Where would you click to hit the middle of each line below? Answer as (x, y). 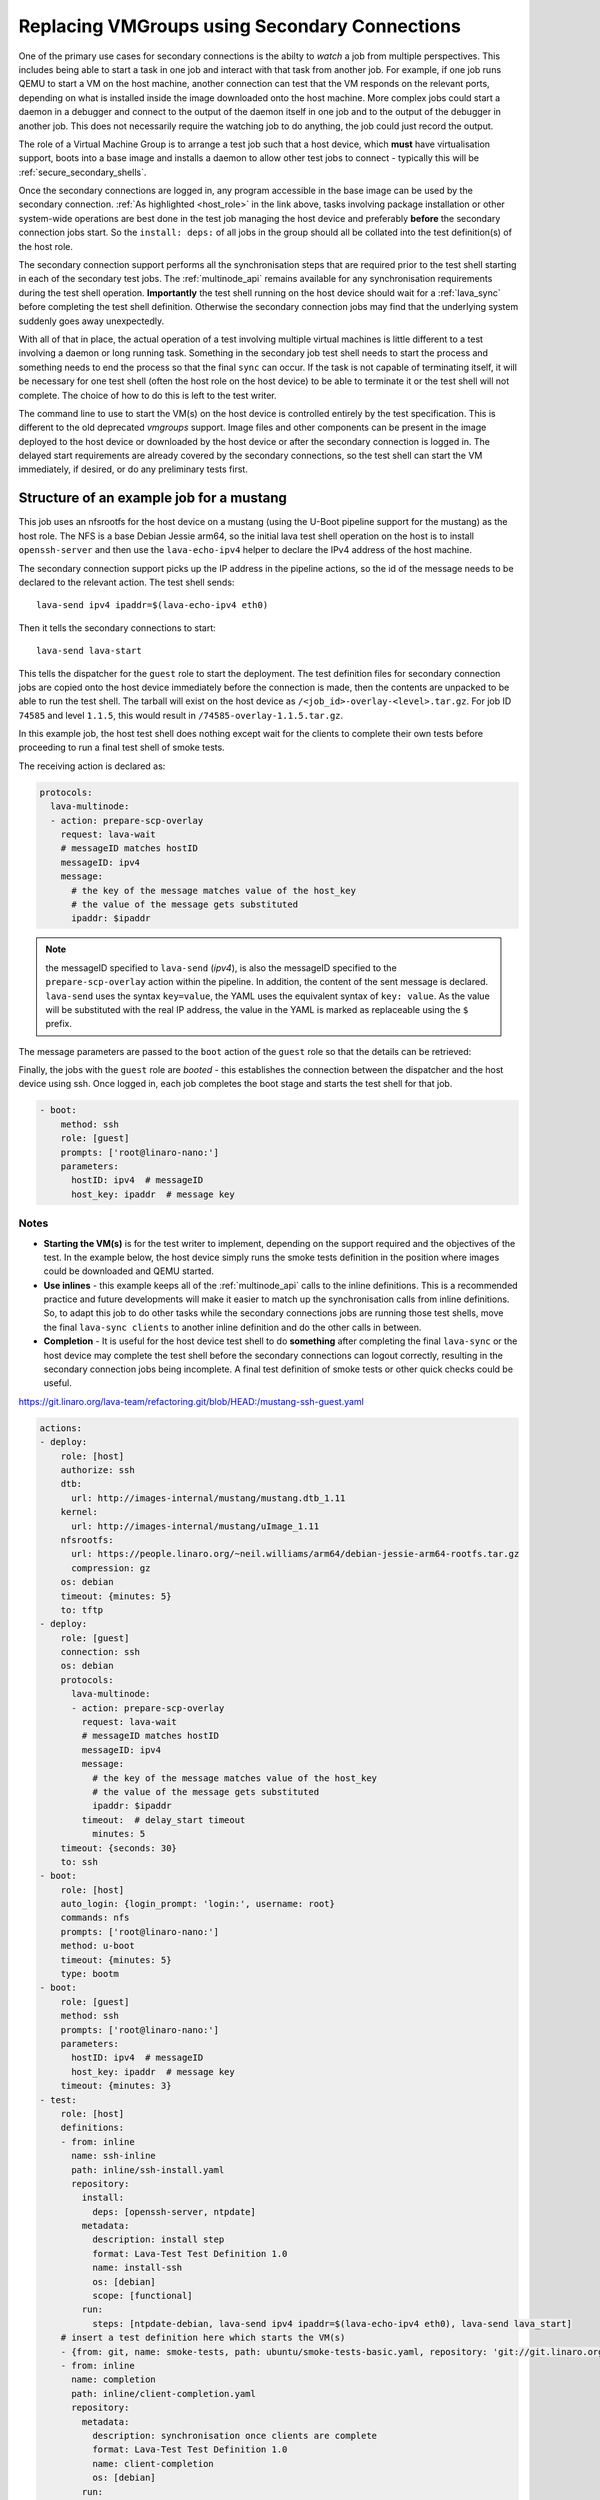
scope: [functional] (142, 2296)
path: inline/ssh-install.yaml (148, 2169)
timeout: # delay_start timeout (163, 1819)
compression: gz (111, 1568)
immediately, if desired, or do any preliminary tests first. (133, 469)
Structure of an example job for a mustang (152, 498)
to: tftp (82, 1609)
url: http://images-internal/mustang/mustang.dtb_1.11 (208, 1498)
